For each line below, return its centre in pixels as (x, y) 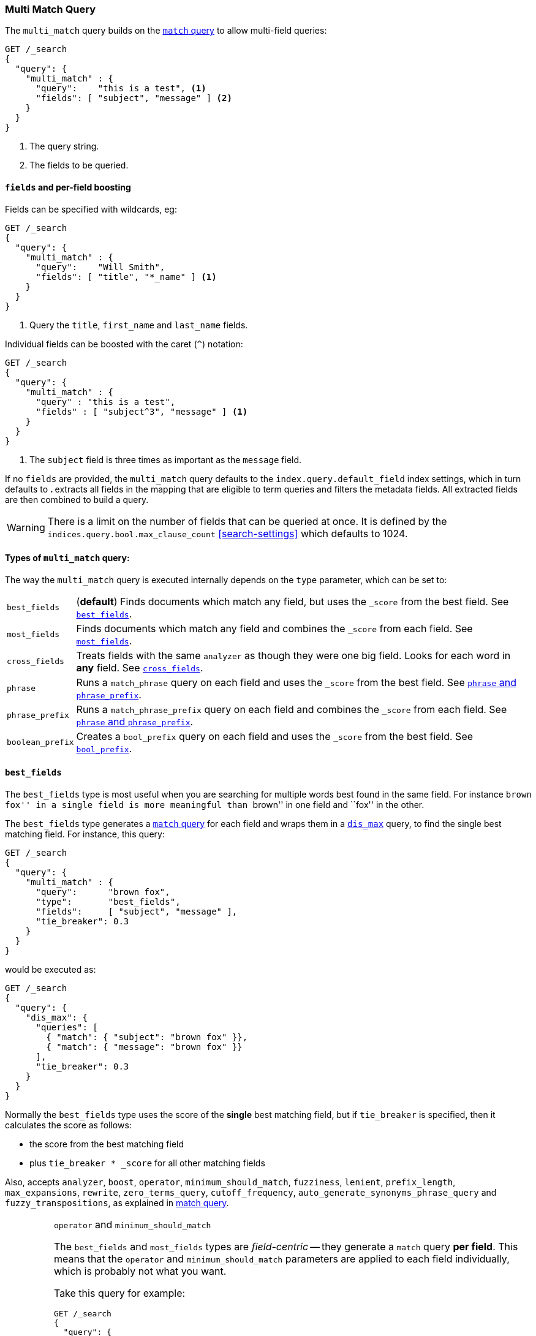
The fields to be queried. (79, 165)
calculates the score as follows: (68, 1125)
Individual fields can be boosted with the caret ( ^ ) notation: (124, 344)
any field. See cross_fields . (140, 667)
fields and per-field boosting (68, 187)
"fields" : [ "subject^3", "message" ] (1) (142, 411)
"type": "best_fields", (108, 902)
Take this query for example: (119, 1293)
